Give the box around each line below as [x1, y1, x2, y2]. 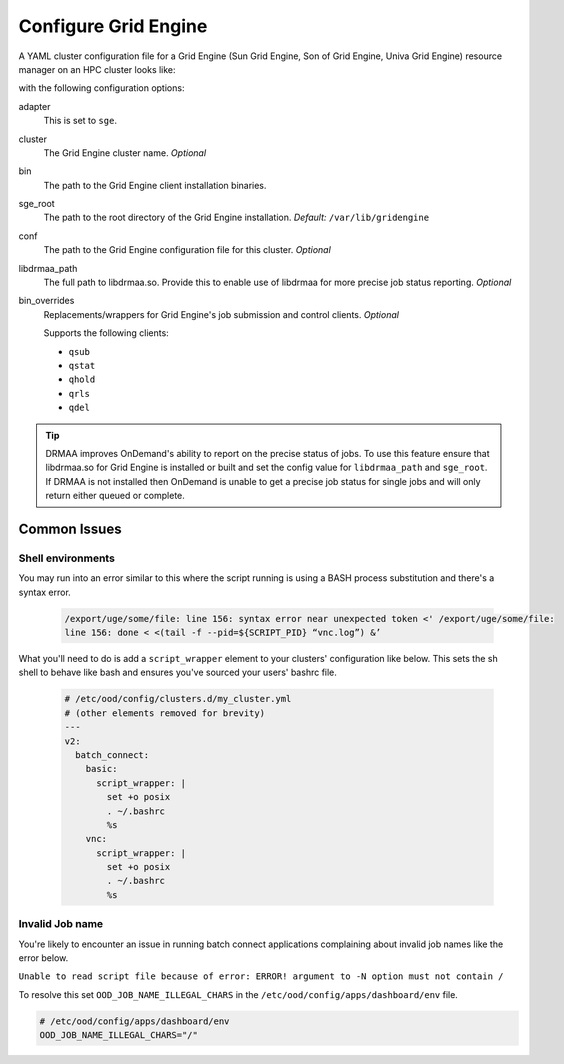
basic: [85, 763, 118, 775]
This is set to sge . [43, 115, 117, 127]
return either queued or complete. [45, 490, 185, 502]
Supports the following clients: [43, 327, 169, 339]
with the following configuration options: [18, 82, 185, 94]
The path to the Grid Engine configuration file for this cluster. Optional [43, 244, 332, 256]
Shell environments [18, 551, 115, 565]
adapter [18, 100, 51, 112]
